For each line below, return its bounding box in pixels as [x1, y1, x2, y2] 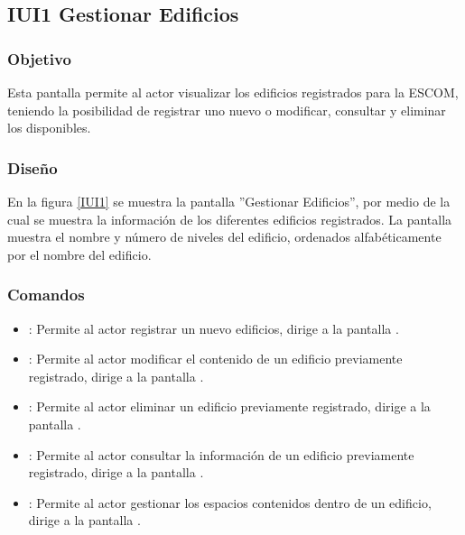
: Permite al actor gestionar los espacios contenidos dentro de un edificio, [28, 493, 432, 512]
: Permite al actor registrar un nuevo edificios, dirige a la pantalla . [28, 318, 399, 337]
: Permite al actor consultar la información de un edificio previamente [28, 445, 414, 464]
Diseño [7, 156, 58, 179]
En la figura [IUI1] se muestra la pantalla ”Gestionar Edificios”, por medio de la [7, 192, 451, 210]
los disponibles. [7, 118, 91, 137]
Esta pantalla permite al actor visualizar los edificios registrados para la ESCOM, [7, 83, 459, 101]
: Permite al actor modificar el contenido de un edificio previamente [28, 349, 403, 368]
